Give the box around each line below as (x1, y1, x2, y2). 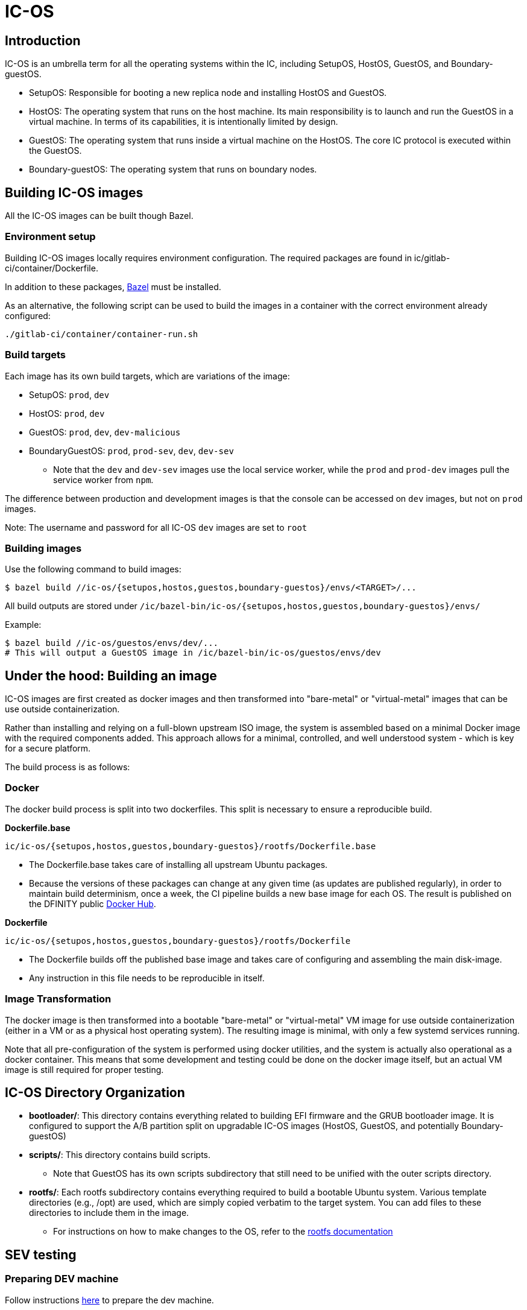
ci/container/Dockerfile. (5, 262, 98, 273)
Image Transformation (5, 993, 112, 1005)
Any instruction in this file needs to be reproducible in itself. (29, 972, 265, 983)
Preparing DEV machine (5, 1273, 119, 1285)
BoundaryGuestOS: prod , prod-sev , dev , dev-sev (29, 445, 234, 456)
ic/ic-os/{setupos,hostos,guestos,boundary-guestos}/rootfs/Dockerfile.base (5, 841, 376, 851)
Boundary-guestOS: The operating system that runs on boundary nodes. (29, 164, 317, 175)
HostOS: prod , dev (29, 408, 105, 419)
